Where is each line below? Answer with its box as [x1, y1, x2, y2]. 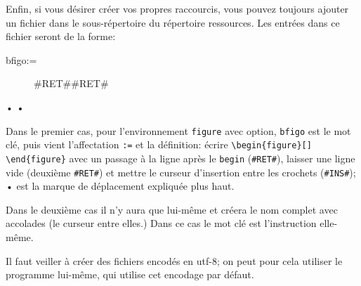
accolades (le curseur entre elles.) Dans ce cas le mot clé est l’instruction [6, 216, 317, 230]
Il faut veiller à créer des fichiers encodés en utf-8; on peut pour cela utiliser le [6, 253, 343, 268]
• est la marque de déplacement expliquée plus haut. [6, 178, 235, 193]
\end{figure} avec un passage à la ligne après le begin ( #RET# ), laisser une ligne [6, 150, 355, 165]
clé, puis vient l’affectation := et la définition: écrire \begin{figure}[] [6, 137, 312, 152]
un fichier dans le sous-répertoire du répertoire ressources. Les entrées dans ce [6, 15, 340, 30]
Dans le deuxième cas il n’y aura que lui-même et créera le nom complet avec [6, 202, 338, 216]
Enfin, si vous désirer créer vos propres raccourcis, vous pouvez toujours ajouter [6, 1, 349, 15]
